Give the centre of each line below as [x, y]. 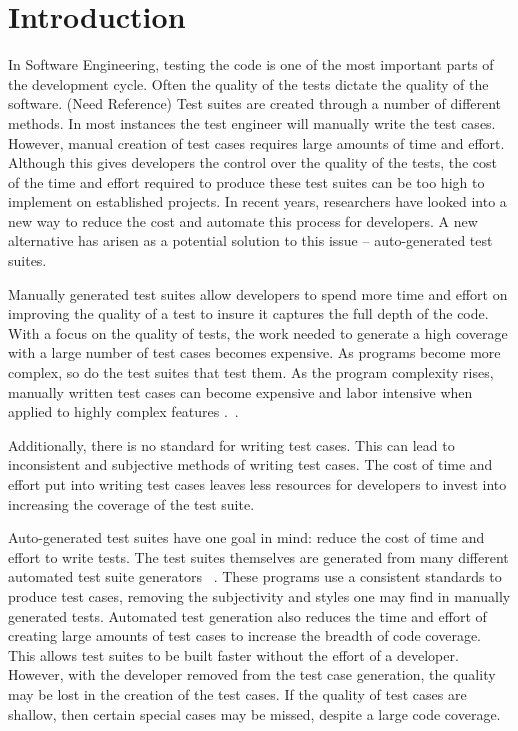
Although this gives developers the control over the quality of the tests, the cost [252, 162]
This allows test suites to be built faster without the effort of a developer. [233, 654]
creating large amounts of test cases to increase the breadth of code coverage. [245, 635]
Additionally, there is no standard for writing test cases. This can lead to [231, 444]
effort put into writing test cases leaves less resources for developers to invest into [257, 484]
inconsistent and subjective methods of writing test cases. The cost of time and [250, 464]
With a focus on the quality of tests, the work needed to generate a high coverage [258, 332]
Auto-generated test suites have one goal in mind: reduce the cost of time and [246, 537]
